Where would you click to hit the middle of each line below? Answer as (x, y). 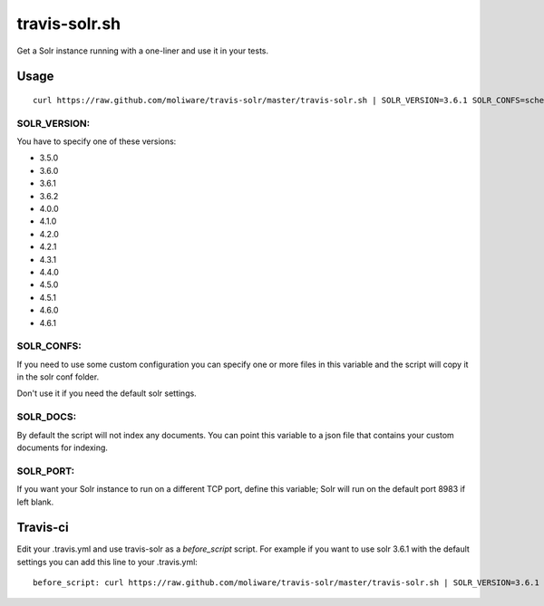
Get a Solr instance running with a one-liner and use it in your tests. (143, 51)
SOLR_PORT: (46, 471)
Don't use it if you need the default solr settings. (107, 393)
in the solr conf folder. (58, 377)
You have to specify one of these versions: (97, 141)
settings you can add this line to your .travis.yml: (107, 562)
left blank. (35, 502)
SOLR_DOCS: (47, 417)
